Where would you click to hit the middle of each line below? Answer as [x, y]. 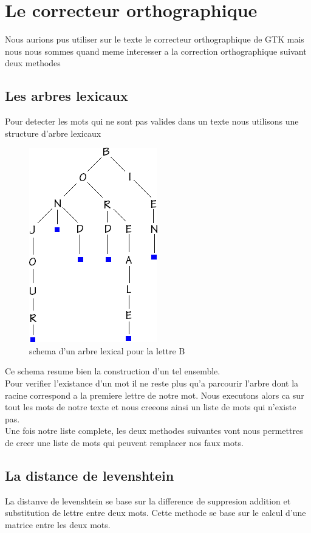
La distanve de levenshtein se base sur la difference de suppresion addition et [148, 500]
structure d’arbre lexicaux [53, 133]
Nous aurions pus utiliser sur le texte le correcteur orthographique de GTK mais [155, 39]
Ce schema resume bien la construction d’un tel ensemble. [113, 371]
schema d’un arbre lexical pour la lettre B [107, 350]
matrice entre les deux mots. [58, 525]
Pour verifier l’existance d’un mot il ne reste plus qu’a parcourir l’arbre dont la [152, 383]
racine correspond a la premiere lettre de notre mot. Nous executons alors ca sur [155, 395]
